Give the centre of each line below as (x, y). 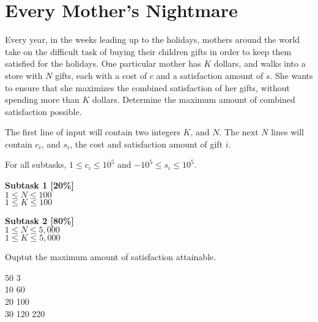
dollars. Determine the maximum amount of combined (194, 99)
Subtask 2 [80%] (39, 220)
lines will (287, 132)
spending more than (42, 99)
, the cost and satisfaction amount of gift (146, 144)
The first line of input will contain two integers (93, 132)
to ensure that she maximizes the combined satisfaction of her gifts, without (148, 87)
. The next (239, 132)
